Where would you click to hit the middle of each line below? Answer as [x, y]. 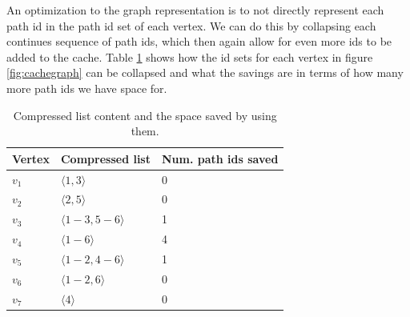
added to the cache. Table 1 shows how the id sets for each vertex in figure [190, 56]
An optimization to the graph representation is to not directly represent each [195, 10]
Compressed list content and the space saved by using [145, 115]
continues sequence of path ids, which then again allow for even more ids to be [199, 41]
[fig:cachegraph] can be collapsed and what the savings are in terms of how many [205, 72]
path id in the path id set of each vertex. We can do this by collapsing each [191, 25]
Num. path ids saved [220, 158]
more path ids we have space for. [87, 88]
